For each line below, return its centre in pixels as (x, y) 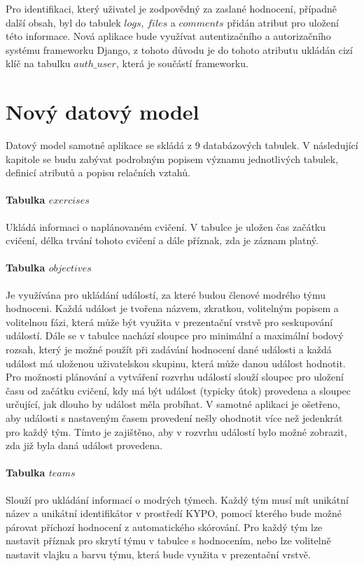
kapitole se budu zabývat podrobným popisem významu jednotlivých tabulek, (172, 158)
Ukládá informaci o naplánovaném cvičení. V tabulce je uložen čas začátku (166, 226)
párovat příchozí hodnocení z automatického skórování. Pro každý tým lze (164, 526)
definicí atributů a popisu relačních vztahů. (98, 172)
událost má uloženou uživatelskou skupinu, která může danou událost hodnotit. (176, 363)
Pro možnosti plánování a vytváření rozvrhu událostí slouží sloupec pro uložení (175, 377)
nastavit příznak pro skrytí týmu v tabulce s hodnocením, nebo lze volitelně (168, 540)
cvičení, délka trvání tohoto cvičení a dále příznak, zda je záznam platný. (162, 240)
